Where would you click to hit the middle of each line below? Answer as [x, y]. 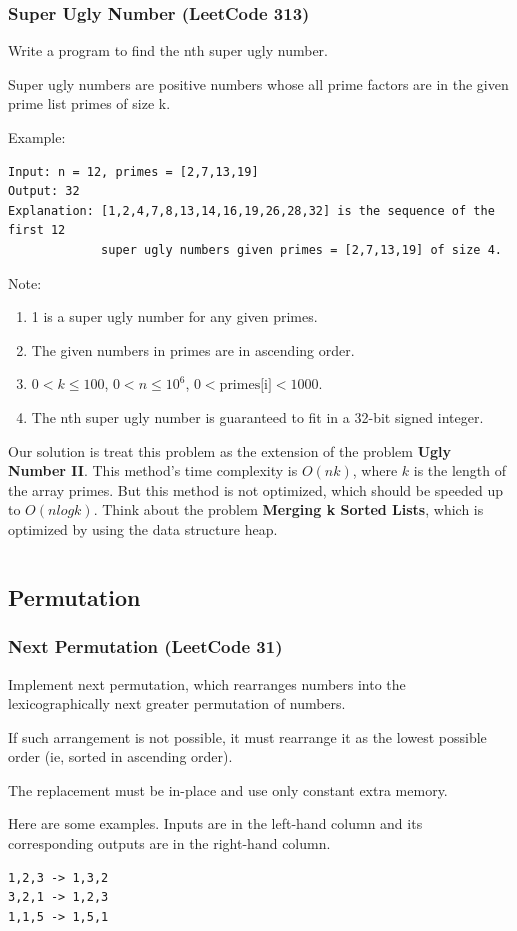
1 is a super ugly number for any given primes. [174, 316]
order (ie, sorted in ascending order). [120, 756]
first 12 [37, 230]
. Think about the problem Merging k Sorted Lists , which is [288, 509]
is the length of [460, 470]
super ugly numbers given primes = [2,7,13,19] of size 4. [301, 249]
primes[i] [245, 385]
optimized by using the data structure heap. [143, 528]
